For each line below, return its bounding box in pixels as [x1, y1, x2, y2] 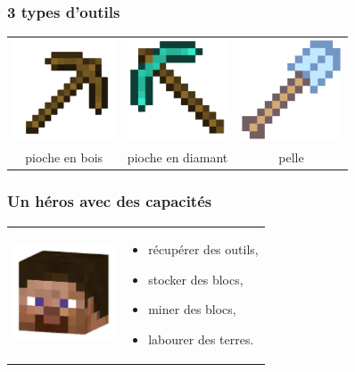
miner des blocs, [148, 300, 236, 318]
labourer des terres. [148, 330, 254, 349]
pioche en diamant [127, 148, 228, 167]
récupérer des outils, [148, 240, 259, 259]
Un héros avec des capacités [7, 190, 212, 212]
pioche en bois [25, 148, 103, 167]
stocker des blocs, [148, 269, 244, 288]
